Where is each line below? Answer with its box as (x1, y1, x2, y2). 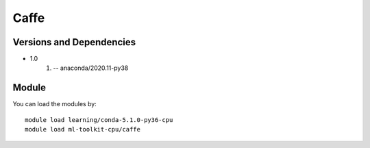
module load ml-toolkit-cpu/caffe (25, 125, 140, 134)
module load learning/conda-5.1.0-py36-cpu (25, 116, 173, 123)
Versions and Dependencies (12, 36, 136, 48)
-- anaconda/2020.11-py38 (53, 64, 129, 72)
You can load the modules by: (12, 100, 97, 108)
